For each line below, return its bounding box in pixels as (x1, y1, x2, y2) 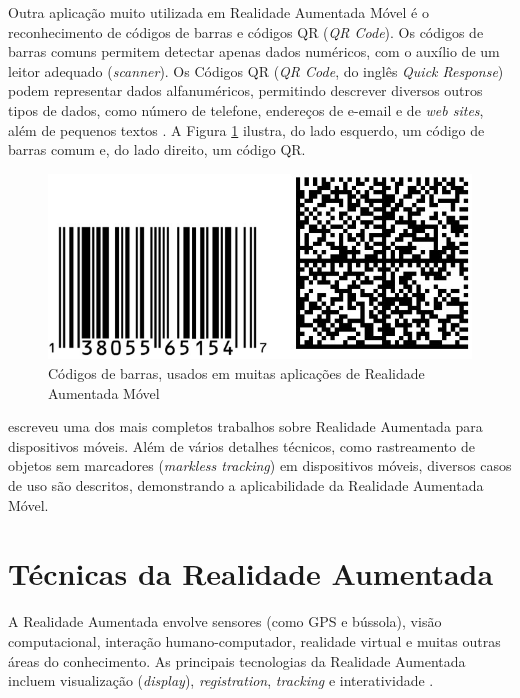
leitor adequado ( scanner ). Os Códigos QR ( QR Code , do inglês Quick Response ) (8, 60, 504, 81)
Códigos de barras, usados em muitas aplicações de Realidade (48, 363, 425, 384)
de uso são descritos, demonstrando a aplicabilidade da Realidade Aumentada (8, 475, 484, 496)
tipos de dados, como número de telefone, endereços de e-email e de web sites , (8, 99, 484, 120)
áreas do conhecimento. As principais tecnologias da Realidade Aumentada (8, 650, 466, 671)
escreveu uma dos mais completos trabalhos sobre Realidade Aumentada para (8, 416, 483, 437)
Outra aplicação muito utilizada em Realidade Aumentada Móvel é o (8, 2, 429, 22)
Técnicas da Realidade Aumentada (8, 553, 494, 594)
